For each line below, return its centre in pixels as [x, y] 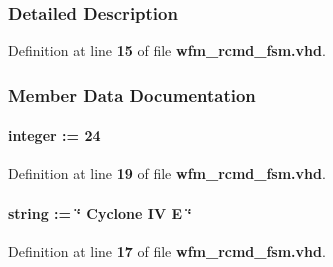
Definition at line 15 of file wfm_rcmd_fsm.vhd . [167, 50]
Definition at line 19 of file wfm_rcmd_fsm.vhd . [167, 173]
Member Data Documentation [132, 94]
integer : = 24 [54, 135]
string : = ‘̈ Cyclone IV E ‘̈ [100, 212]
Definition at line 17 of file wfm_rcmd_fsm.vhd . [167, 250]
